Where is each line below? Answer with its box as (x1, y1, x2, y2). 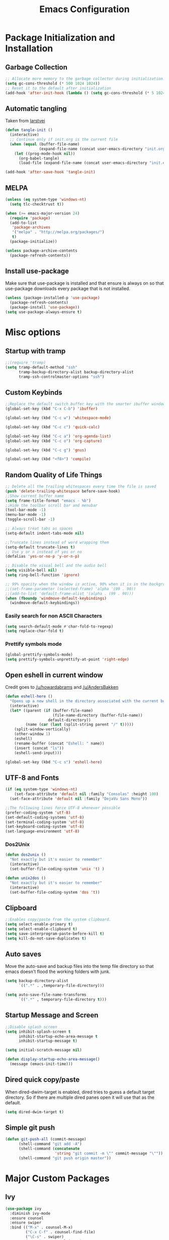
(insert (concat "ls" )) (14, 745, 64, 750)
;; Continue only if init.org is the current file (10, 137, 118, 142)
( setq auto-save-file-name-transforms (5, 992, 87, 997)
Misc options (5, 327, 61, 338)
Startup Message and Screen (5, 1011, 99, 1020)
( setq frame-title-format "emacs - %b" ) (5, 498, 92, 503)
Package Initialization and (5, 32, 115, 43)
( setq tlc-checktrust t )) (10, 201, 64, 207)
